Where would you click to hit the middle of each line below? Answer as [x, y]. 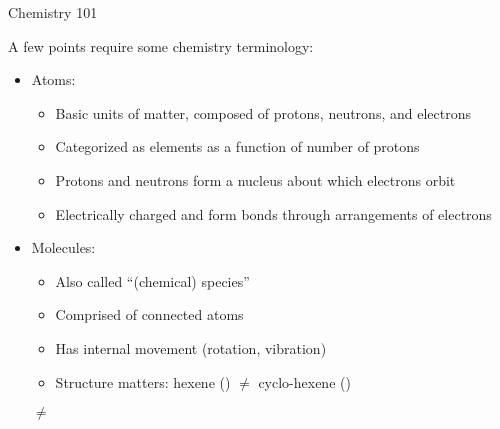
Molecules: [63, 247]
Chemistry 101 [53, 12]
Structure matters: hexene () [143, 381]
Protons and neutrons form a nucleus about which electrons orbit [255, 179]
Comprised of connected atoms [149, 314]
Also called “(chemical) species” [152, 280]
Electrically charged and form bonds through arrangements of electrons [273, 213]
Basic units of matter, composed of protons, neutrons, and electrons [263, 112]
